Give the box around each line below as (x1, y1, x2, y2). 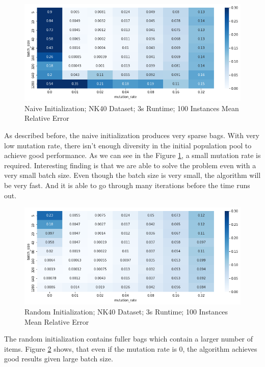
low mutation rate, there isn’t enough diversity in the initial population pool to (4, 140, 252, 150)
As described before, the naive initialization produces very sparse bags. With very (4, 130, 259, 141)
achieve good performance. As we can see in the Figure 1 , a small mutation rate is (4, 150, 261, 161)
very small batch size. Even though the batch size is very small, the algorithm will (4, 170, 261, 180)
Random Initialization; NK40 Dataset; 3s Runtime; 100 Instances (24, 306, 228, 317)
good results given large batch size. (4, 353, 113, 364)
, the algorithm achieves (182, 343, 257, 354)
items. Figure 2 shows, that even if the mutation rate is (4, 343, 177, 354)
